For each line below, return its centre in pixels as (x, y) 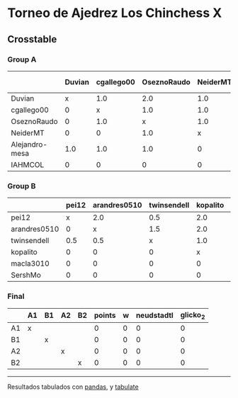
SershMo (26, 275)
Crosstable (32, 39)
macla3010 (30, 263)
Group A (22, 59)
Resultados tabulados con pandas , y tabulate (73, 387)
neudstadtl (154, 315)
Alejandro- (29, 144)
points (105, 315)
